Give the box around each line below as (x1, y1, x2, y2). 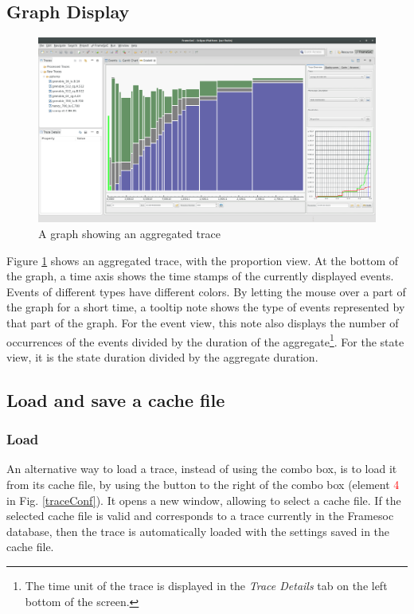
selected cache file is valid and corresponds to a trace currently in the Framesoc (6, 507, 394, 524)
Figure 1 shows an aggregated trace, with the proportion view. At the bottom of (6, 252, 399, 268)
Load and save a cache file (6, 387, 225, 412)
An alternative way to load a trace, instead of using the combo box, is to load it (6, 460, 397, 477)
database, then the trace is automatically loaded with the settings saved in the (6, 522, 390, 539)
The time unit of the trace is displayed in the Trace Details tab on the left (25, 577, 388, 594)
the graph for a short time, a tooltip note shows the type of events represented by (6, 299, 405, 315)
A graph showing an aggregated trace (38, 225, 221, 242)
